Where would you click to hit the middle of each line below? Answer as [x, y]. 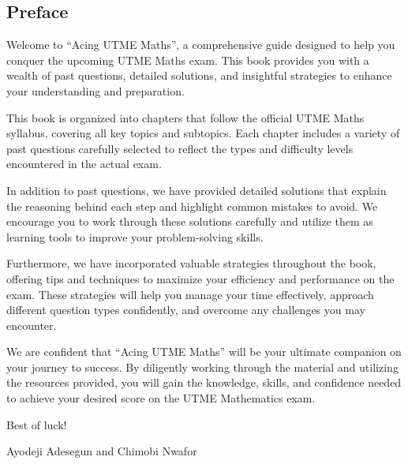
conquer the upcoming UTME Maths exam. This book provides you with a [188, 60]
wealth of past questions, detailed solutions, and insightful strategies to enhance [199, 75]
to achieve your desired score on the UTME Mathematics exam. [161, 398]
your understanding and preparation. [95, 90]
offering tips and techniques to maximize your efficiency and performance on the [200, 278]
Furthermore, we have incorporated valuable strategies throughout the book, [191, 263]
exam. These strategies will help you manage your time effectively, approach [190, 294]
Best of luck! [37, 424]
